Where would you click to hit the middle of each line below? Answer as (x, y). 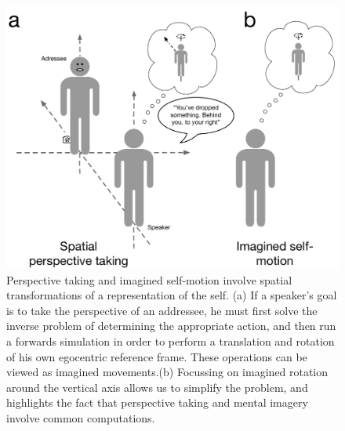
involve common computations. (81, 417)
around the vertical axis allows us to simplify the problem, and (157, 387)
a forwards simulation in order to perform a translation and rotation (171, 340)
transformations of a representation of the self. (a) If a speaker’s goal (172, 295)
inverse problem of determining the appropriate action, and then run (171, 326)
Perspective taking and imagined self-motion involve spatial (149, 279)
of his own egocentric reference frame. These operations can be (157, 356)
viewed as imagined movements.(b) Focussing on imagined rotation (167, 372)
